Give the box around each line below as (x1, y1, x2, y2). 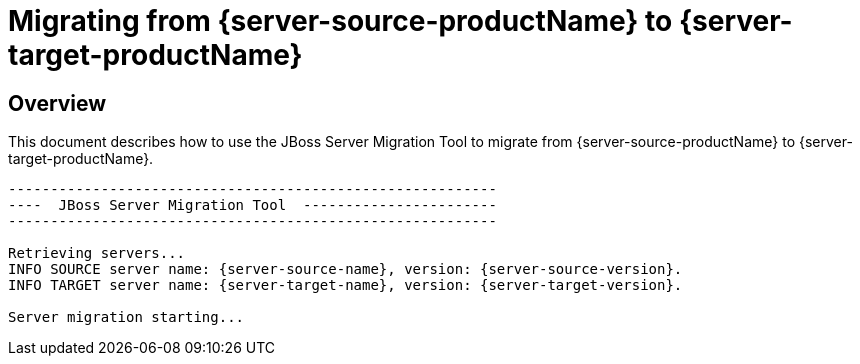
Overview (8, 90, 107, 116)
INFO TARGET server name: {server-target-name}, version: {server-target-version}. (8, 277, 683, 294)
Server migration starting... (8, 309, 245, 326)
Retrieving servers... (8, 245, 186, 262)
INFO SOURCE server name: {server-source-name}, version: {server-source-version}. (8, 261, 683, 278)
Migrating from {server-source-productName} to (8, 4, 673, 38)
